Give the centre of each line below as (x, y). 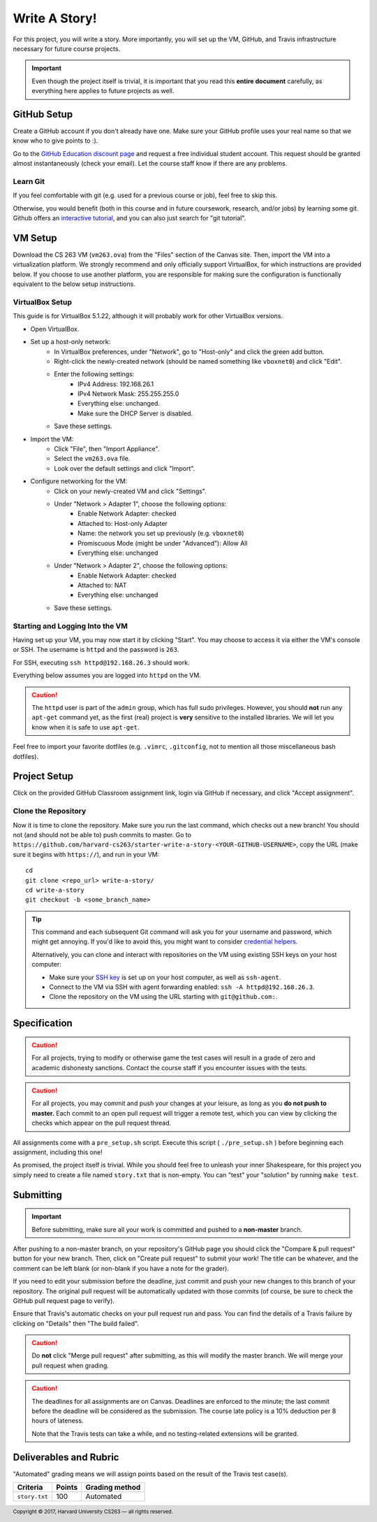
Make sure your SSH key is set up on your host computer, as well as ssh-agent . (165, 977)
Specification (43, 1024)
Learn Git (29, 181)
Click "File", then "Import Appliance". (107, 449)
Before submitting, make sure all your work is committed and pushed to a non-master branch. (167, 1229)
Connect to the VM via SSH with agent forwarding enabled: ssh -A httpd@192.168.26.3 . (182, 987)
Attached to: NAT (102, 585)
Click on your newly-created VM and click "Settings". (131, 491)
